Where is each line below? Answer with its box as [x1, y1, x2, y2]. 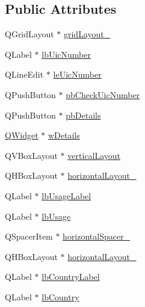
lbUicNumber [42, 48, 91, 60]
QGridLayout [5, 28, 54, 40]
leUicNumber [53, 68, 102, 81]
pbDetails [66, 108, 101, 121]
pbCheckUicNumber [66, 88, 140, 101]
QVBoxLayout [5, 149, 58, 161]
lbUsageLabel [42, 189, 91, 202]
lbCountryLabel [42, 270, 100, 283]
